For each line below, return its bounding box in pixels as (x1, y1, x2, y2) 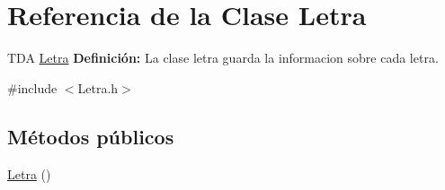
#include (7, 78, 58, 97)
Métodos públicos (7, 122, 174, 150)
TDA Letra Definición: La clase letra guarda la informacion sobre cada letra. (7, 48, 439, 67)
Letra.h (77, 78, 119, 97)
